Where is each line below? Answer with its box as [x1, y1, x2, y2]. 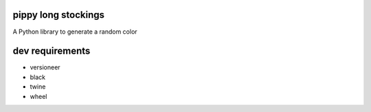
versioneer [30, 63, 61, 71]
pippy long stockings [12, 9, 104, 21]
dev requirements [12, 45, 91, 57]
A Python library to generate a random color [12, 27, 137, 36]
